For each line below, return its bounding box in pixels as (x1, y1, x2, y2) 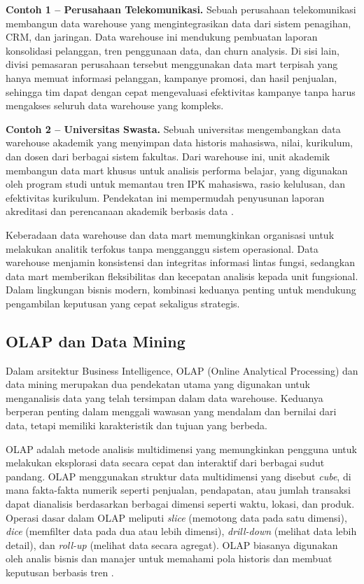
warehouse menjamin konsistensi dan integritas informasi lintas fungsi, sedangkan (6, 255, 355, 270)
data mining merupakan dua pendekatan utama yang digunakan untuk (6, 377, 310, 391)
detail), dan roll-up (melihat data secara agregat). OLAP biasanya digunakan (6, 537, 338, 552)
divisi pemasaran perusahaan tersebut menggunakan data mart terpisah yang (6, 57, 338, 71)
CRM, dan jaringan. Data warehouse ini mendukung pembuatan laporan (6, 29, 318, 44)
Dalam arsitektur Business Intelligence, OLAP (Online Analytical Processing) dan (6, 363, 358, 377)
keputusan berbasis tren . (6, 564, 114, 579)
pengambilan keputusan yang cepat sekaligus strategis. (6, 296, 240, 310)
